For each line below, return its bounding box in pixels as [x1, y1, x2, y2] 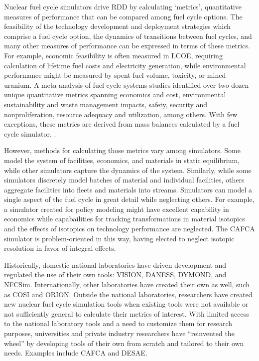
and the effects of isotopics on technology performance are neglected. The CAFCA [4, 223, 255, 234]
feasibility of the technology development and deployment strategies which [4, 21, 231, 31]
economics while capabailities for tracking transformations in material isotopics [4, 213, 245, 224]
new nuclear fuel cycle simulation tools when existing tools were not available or [4, 299, 249, 309]
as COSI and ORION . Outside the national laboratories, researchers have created [4, 289, 253, 299]
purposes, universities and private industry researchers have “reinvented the [4, 328, 235, 338]
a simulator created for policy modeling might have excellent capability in [4, 203, 229, 214]
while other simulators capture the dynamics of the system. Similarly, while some [4, 165, 252, 175]
